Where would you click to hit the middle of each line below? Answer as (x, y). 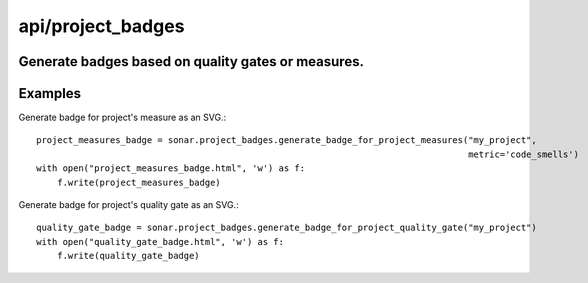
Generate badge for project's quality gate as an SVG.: (128, 205)
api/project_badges (101, 26)
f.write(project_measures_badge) (139, 182)
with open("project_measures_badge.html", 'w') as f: (170, 168)
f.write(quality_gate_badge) (128, 256)
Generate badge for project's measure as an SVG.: (122, 117)
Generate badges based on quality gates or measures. (191, 61)
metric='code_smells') (524, 154)
